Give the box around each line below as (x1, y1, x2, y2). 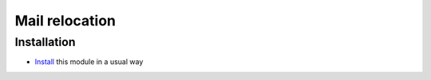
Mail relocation (14, 12, 116, 29)
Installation (14, 35, 76, 49)
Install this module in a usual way (34, 57, 144, 67)
